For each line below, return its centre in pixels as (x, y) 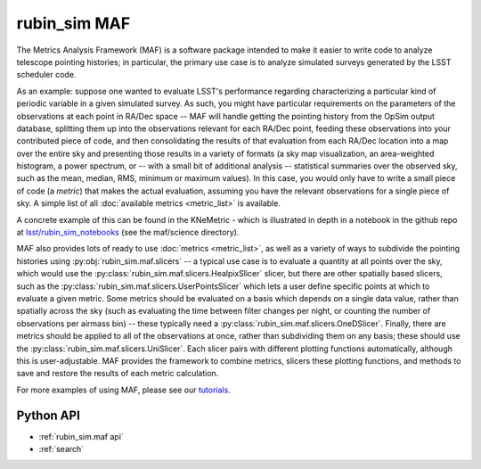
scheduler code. (46, 75)
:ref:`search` (61, 449)
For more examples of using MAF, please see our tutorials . (123, 390)
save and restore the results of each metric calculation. (118, 374)
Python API (48, 415)
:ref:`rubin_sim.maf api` (81, 436)
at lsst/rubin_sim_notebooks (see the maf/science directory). (128, 233)
